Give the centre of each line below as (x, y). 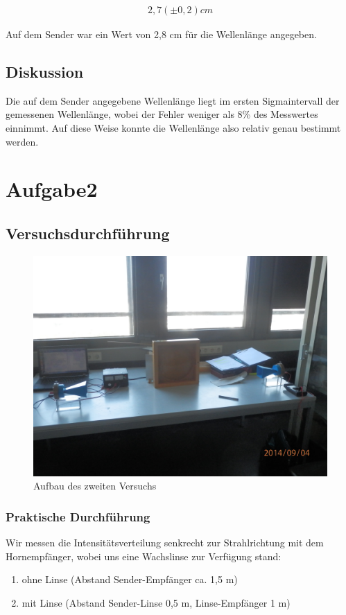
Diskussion (45, 72)
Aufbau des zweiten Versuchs (95, 486)
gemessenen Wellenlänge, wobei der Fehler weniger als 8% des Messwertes (162, 114)
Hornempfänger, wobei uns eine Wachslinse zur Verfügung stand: (144, 556)
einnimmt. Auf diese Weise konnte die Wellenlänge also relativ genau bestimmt (173, 128)
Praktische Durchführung (78, 516)
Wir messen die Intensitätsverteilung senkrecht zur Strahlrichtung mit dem (165, 543)
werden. (22, 141)
